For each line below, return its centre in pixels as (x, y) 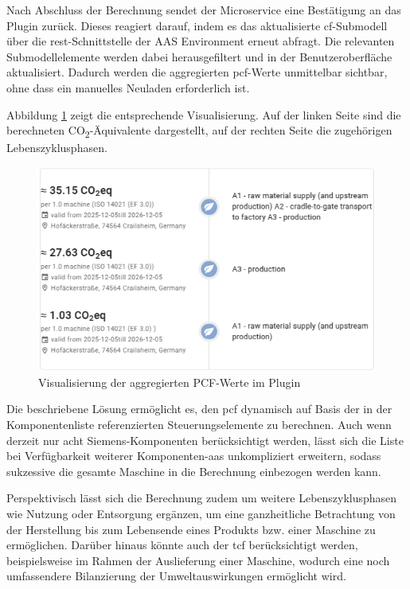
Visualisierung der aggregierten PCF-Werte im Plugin (170, 382)
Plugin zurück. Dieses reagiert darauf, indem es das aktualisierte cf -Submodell (197, 25)
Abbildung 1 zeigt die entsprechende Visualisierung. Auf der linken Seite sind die (204, 114)
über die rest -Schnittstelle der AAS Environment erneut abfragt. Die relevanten (201, 41)
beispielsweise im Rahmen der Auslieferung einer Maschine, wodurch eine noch (198, 560)
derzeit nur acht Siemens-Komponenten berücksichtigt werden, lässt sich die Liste (205, 440)
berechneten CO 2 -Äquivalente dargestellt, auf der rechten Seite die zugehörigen (199, 131)
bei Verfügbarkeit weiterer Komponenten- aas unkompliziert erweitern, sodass (194, 456)
